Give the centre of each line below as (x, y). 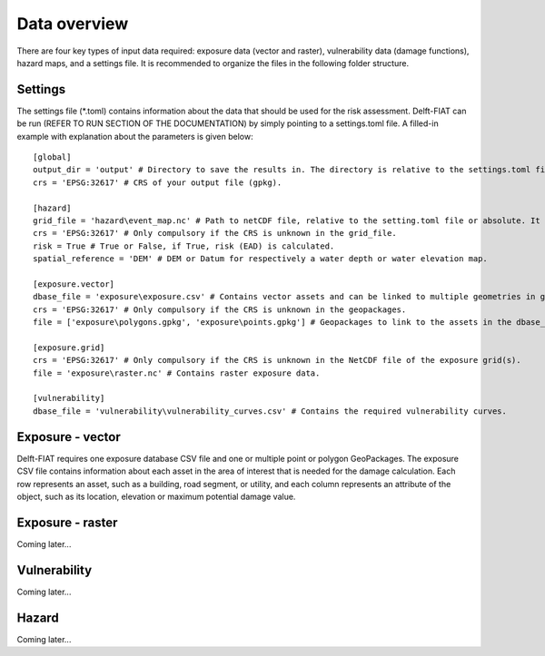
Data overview (73, 24)
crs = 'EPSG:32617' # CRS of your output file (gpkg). (158, 182)
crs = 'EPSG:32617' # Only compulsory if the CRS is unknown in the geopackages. (220, 309)
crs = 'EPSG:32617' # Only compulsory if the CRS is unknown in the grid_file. (215, 233)
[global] (52, 157)
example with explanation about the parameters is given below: (135, 136)
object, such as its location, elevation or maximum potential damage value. (156, 496)
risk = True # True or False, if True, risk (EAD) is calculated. (184, 246)
